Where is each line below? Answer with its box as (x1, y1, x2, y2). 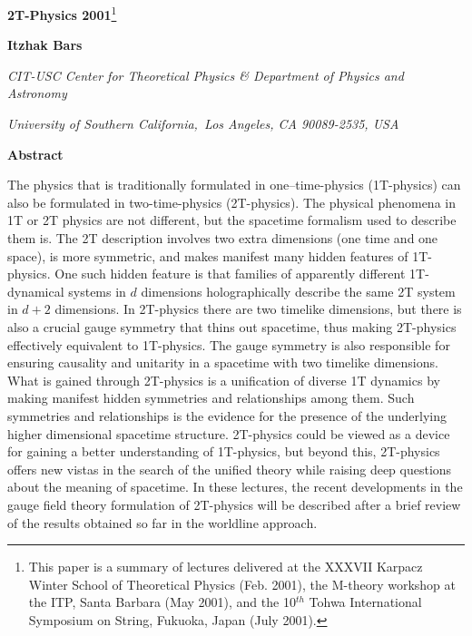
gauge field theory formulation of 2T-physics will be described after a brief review (7, 494, 461, 514)
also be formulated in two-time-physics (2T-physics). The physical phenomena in (7, 192, 456, 211)
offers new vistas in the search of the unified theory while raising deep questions (7, 459, 452, 478)
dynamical (7, 281, 64, 300)
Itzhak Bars (7, 35, 83, 54)
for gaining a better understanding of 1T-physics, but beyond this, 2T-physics (7, 442, 440, 461)
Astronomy (7, 83, 67, 103)
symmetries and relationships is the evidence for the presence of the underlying (7, 406, 447, 425)
